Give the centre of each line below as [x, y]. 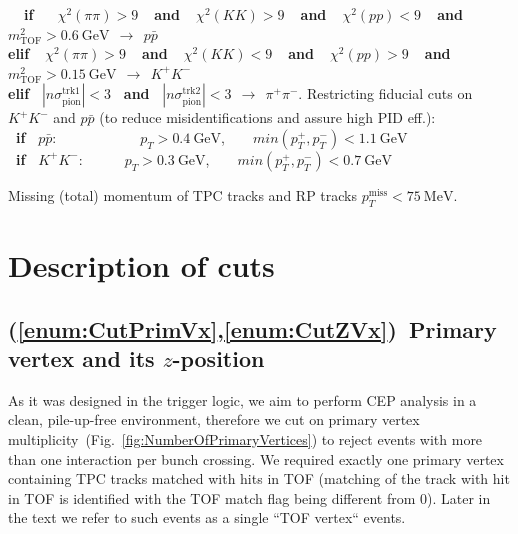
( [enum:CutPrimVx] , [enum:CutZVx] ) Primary [252, 328]
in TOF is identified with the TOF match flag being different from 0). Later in [249, 497]
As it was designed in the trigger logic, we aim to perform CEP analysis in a [242, 399]
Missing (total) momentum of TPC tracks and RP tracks [183, 194]
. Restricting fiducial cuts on [385, 93]
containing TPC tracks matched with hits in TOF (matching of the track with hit [259, 478]
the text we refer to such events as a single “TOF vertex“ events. [207, 517]
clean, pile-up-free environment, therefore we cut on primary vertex [214, 419]
